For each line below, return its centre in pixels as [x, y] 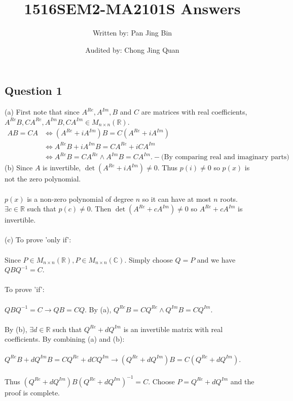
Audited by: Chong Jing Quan [132, 49]
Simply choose [151, 259]
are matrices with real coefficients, [194, 112]
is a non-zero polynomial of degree [80, 198]
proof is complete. [32, 392]
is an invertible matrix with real [173, 329]
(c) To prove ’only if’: [38, 240]
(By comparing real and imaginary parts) [225, 157]
